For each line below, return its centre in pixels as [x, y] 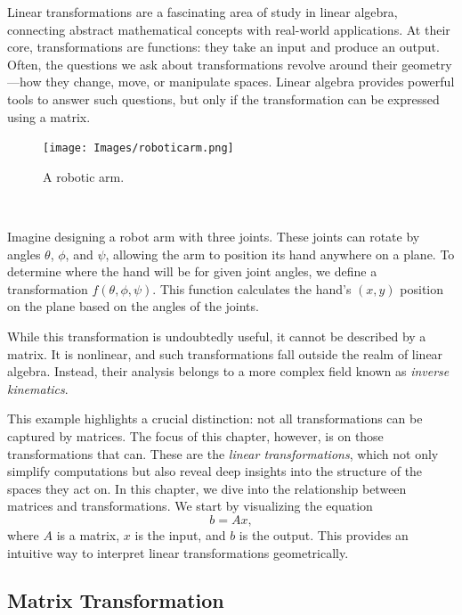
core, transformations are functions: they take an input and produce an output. [223, 47]
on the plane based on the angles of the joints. [133, 306]
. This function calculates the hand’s [252, 288]
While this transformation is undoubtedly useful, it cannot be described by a [217, 336]
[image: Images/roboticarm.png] [138, 148]
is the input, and [180, 534]
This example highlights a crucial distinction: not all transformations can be [215, 418]
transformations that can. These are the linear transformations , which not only [223, 453]
